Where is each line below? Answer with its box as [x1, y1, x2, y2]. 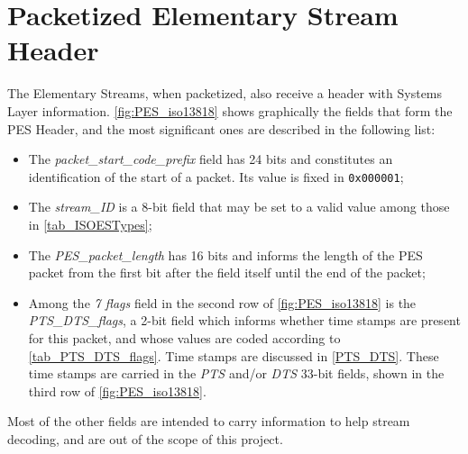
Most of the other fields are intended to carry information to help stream [7, 412, 410, 431]
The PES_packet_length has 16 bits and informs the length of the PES [28, 245, 423, 264]
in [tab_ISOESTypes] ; [28, 214, 152, 233]
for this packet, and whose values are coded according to [28, 328, 341, 347]
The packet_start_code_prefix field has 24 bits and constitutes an [28, 150, 393, 168]
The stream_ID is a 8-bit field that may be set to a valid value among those [28, 197, 450, 216]
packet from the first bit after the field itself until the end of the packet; [28, 263, 426, 282]
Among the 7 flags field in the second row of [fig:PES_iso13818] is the [28, 293, 417, 312]
